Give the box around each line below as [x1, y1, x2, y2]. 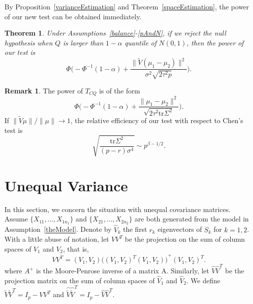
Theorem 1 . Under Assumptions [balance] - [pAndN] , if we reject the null [4, 28, 226, 38]
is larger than [63, 37, 104, 47]
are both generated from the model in [134, 214, 249, 224]
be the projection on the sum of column [125, 234, 245, 244]
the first [123, 224, 147, 234]
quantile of [125, 37, 157, 47]
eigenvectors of [157, 224, 202, 234]
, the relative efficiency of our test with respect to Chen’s [70, 115, 243, 125]
